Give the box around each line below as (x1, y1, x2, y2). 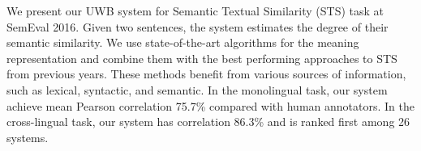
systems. (6, 128, 49, 145)
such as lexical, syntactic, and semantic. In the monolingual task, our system (6, 81, 388, 98)
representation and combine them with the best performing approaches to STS (6, 49, 397, 66)
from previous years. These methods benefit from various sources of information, (6, 65, 406, 82)
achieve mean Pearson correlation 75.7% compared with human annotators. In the (6, 97, 415, 114)
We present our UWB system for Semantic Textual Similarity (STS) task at (6, 2, 384, 19)
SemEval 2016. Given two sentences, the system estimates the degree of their (6, 18, 389, 35)
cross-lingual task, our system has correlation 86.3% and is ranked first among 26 (6, 113, 410, 130)
